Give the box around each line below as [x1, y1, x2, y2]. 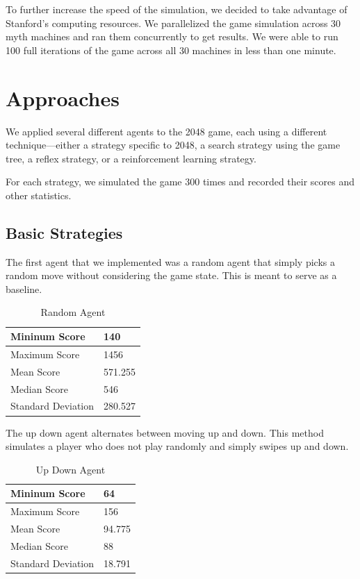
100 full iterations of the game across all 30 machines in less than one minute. [6, 42, 336, 57]
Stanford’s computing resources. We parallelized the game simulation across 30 [6, 15, 341, 30]
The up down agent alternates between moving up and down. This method [6, 425, 324, 439]
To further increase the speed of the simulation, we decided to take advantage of [6, 2, 347, 16]
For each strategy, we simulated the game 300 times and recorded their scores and [6, 174, 355, 189]
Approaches [6, 83, 120, 112]
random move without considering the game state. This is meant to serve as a [6, 268, 337, 283]
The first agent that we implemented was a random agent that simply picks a [6, 254, 335, 269]
